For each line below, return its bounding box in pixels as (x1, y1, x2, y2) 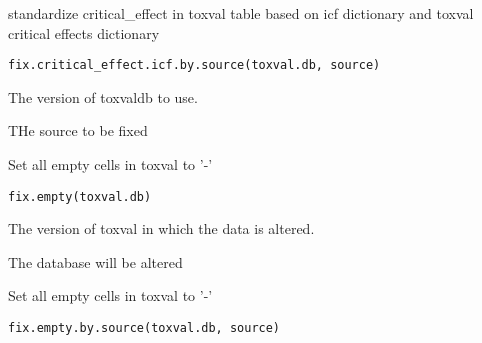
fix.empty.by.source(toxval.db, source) (8, 321, 281, 336)
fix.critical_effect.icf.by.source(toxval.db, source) (8, 58, 381, 73)
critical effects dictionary (8, 22, 160, 43)
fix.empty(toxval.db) (8, 189, 152, 204)
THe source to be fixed (8, 120, 148, 141)
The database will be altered (8, 251, 183, 272)
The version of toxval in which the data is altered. (8, 218, 315, 239)
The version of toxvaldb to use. (8, 86, 198, 107)
